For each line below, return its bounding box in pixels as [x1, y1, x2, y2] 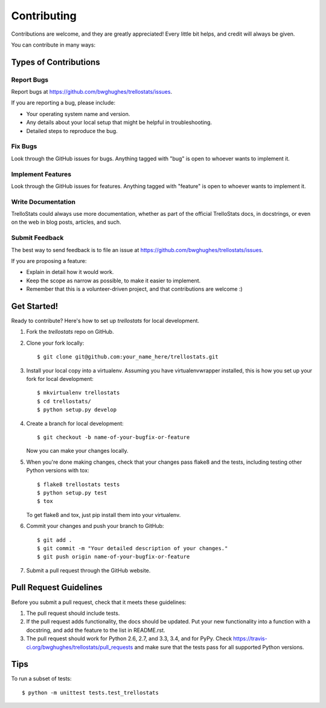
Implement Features [11, 170, 72, 178]
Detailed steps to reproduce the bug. [26, 127, 118, 134]
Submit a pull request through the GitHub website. [26, 567, 151, 574]
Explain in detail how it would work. [26, 268, 114, 276]
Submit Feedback [11, 233, 64, 242]
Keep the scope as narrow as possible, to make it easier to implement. [26, 277, 201, 284]
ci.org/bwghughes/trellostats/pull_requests [26, 643, 133, 651]
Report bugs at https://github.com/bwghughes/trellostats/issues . [11, 88, 172, 96]
